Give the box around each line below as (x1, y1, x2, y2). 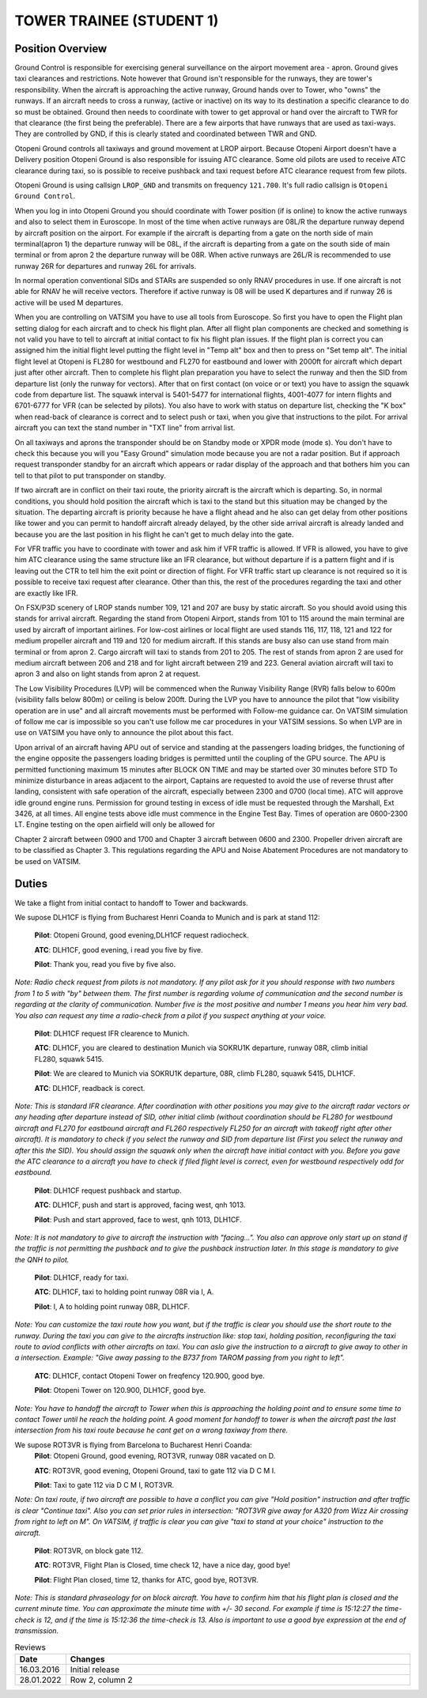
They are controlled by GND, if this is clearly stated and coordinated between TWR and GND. (14, 129, 317, 138)
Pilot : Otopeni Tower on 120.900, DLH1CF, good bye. (34, 1386, 206, 1395)
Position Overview (14, 42, 108, 55)
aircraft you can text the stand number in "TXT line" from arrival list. (14, 423, 236, 432)
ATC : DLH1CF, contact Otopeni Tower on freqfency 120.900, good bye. (34, 1371, 265, 1380)
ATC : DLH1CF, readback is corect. (34, 1083, 145, 1092)
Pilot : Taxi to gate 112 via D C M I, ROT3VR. (34, 1480, 175, 1489)
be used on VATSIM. (14, 856, 81, 866)
